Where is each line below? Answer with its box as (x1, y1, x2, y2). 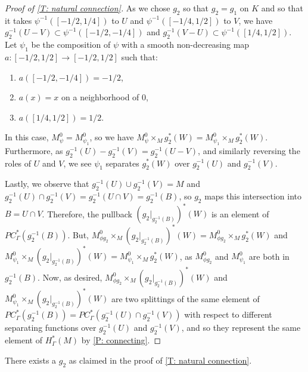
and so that (261, 2, 303, 14)
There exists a (5, 353, 57, 366)
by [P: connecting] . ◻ (81, 334, 161, 346)
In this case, (5, 131, 49, 143)
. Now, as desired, (38, 270, 102, 283)
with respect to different (184, 308, 272, 321)
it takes (5, 14, 32, 26)
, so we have (89, 131, 134, 143)
